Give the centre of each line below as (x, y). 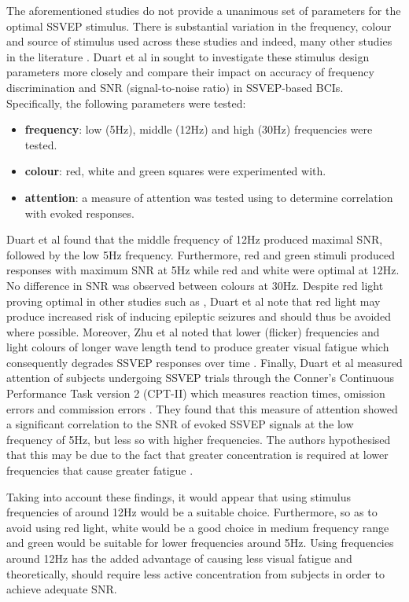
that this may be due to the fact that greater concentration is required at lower (197, 455)
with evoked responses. (79, 213)
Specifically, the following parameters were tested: (126, 103)
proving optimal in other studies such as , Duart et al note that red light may (193, 301)
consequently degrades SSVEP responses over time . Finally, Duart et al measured (204, 362)
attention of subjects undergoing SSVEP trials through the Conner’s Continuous (200, 378)
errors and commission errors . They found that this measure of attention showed (202, 408)
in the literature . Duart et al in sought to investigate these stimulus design (188, 56)
